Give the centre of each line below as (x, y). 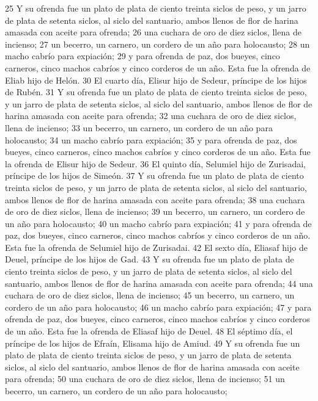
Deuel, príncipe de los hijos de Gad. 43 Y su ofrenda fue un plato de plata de (150, 259)
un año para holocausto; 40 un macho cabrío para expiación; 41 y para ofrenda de (158, 223)
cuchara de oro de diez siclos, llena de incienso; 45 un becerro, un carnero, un (150, 295)
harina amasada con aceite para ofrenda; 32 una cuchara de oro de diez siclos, (151, 116)
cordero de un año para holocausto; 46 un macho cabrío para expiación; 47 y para (158, 307)
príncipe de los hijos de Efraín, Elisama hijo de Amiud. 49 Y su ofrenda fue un (153, 343)
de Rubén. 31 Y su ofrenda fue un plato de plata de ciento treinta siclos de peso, (156, 92)
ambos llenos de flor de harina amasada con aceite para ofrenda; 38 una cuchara (155, 199)
